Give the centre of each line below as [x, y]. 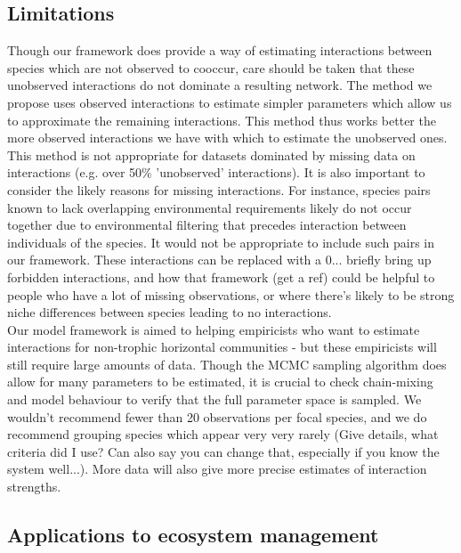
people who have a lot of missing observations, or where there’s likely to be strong [231, 294]
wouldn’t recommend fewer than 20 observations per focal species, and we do [217, 416]
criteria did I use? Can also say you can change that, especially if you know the [223, 451]
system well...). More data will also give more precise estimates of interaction [217, 469]
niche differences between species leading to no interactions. [170, 312]
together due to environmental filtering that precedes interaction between [207, 225]
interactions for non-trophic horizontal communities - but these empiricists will [222, 347]
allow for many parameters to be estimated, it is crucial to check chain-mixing [220, 382]
